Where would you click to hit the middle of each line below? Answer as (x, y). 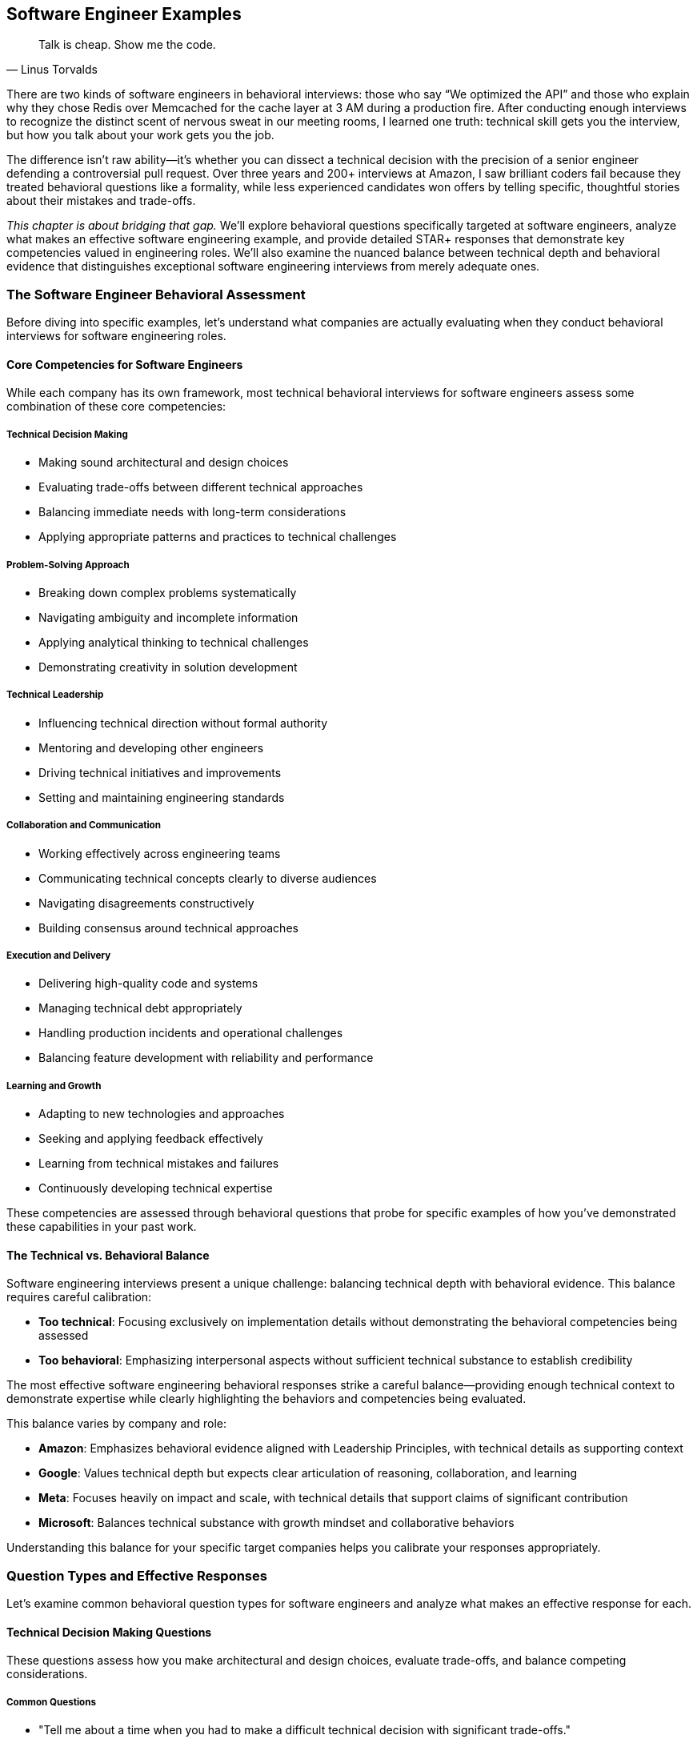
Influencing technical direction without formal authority (183, 723)
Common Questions (51, 1702)
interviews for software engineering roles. (116, 336)
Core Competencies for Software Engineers (125, 364)
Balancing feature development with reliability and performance (206, 1058)
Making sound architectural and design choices (164, 463)
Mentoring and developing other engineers (151, 747)
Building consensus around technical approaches (168, 928)
